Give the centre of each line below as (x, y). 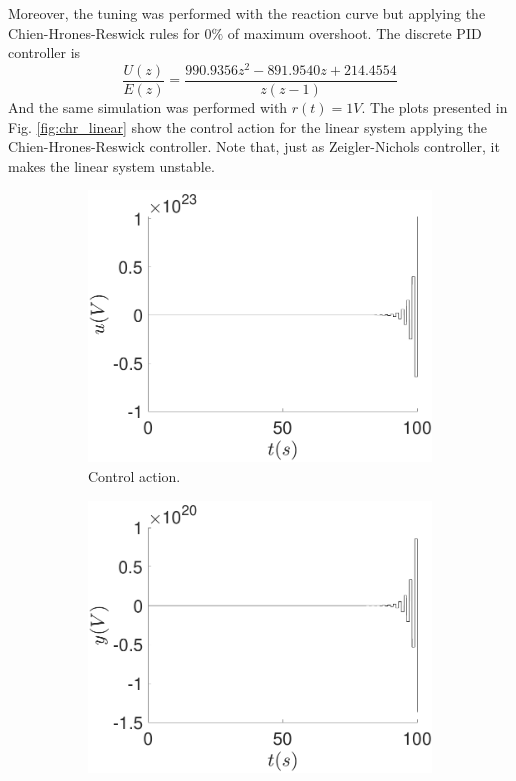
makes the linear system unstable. (111, 165)
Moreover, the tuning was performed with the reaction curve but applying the (247, 13)
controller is (44, 52)
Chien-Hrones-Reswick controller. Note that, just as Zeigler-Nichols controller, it (254, 146)
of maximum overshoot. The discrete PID (354, 32)
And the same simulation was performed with (148, 106)
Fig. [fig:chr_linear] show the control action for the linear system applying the (247, 126)
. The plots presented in (434, 106)
